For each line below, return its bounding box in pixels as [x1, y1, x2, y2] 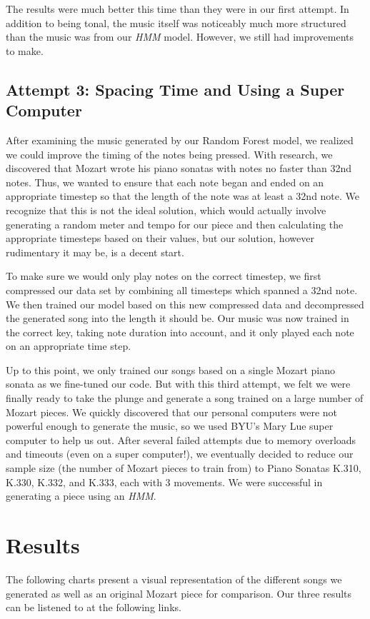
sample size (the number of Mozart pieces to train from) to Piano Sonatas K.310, [6, 461, 361, 475]
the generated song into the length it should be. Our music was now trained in [6, 311, 349, 326]
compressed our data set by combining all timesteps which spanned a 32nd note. [6, 282, 358, 297]
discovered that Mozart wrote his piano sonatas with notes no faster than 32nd [6, 161, 352, 176]
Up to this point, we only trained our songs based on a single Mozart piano [6, 362, 335, 377]
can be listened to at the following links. [6, 600, 181, 615]
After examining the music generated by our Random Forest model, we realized [6, 132, 354, 147]
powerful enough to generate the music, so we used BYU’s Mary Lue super [6, 418, 334, 433]
